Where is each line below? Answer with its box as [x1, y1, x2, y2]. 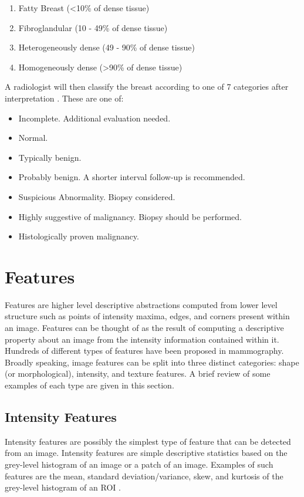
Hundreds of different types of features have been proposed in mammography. [5, 344, 284, 357]
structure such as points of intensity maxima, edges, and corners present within [5, 310, 290, 322]
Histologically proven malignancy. [18, 230, 139, 242]
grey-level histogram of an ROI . [5, 481, 121, 493]
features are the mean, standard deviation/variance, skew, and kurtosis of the [5, 469, 283, 482]
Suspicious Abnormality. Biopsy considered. [18, 190, 175, 202]
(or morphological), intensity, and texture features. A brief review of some [5, 367, 271, 380]
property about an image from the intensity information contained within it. [5, 333, 279, 345]
